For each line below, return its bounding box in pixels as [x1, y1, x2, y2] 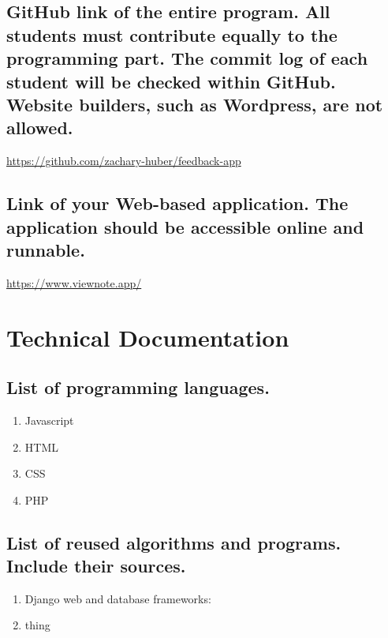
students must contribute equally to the [6, 22, 338, 47]
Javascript [24, 411, 74, 428]
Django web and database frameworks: [24, 590, 211, 606]
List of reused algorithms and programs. [6, 530, 341, 554]
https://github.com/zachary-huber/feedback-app [6, 152, 241, 169]
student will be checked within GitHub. [6, 69, 336, 93]
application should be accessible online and [6, 214, 364, 238]
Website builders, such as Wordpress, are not [6, 92, 383, 116]
